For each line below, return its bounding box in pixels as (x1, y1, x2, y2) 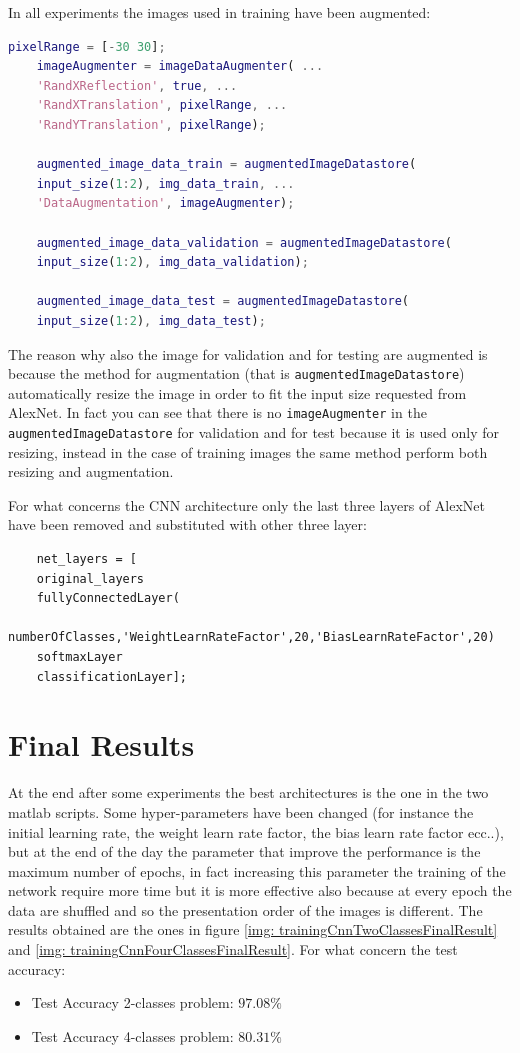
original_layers (36, 571, 145, 586)
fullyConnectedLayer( (36, 591, 180, 606)
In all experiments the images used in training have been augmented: (8, 2, 431, 22)
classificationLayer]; (36, 669, 187, 684)
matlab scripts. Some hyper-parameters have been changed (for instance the (8, 801, 474, 822)
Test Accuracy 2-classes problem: (31, 992, 234, 1013)
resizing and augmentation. (8, 461, 174, 482)
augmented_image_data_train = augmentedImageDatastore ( (36, 157, 417, 172)
